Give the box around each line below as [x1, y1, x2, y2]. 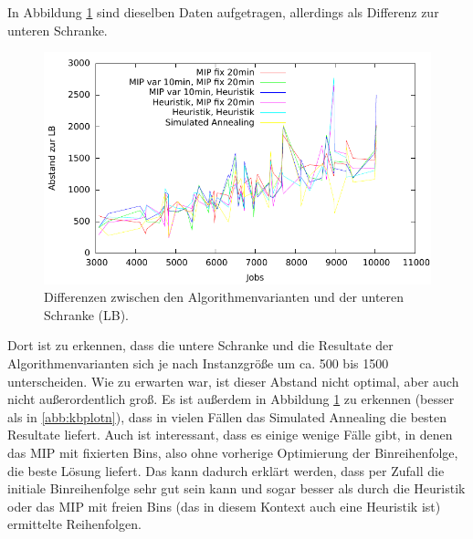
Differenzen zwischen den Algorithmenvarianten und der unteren [44, 287, 405, 306]
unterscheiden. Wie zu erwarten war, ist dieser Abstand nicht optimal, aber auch [7, 371, 459, 390]
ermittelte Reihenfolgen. [7, 514, 142, 534]
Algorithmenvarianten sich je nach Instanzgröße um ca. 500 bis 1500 [7, 353, 389, 372]
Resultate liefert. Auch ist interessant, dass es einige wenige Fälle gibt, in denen [7, 425, 453, 444]
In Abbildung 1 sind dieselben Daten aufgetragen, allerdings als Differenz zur [7, 3, 439, 21]
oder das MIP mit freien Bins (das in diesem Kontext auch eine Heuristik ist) [7, 496, 441, 515]
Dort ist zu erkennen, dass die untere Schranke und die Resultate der [7, 336, 394, 355]
